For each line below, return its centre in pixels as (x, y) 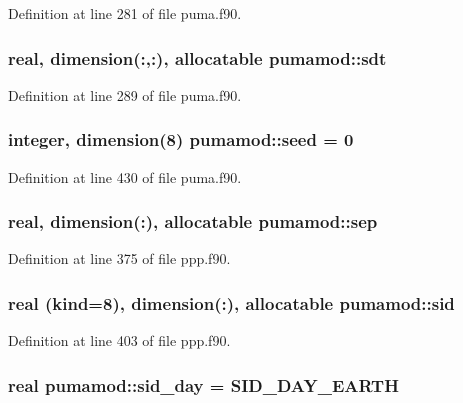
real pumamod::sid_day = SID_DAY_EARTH (203, 384)
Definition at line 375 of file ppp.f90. (119, 258)
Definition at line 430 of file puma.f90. (125, 176)
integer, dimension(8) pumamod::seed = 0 (181, 139)
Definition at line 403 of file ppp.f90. (119, 340)
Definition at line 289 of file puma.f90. (125, 94)
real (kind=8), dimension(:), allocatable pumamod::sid (231, 302)
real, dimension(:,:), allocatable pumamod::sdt (197, 57)
